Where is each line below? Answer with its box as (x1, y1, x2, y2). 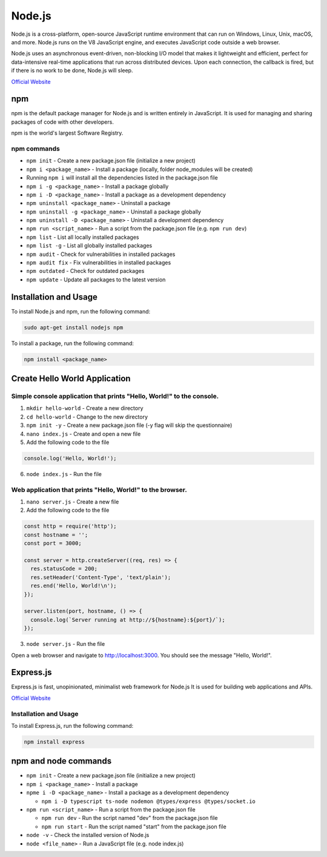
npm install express (24, 738, 85, 745)
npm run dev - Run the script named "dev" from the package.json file (41, 815, 218, 822)
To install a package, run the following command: (11, 340, 134, 347)
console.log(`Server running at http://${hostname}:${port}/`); (30, 616, 225, 623)
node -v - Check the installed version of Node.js (26, 832, 150, 839)
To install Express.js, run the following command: (11, 722, 134, 729)
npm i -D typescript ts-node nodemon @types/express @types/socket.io (41, 798, 256, 805)
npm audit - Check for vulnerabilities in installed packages (26, 250, 176, 258)
